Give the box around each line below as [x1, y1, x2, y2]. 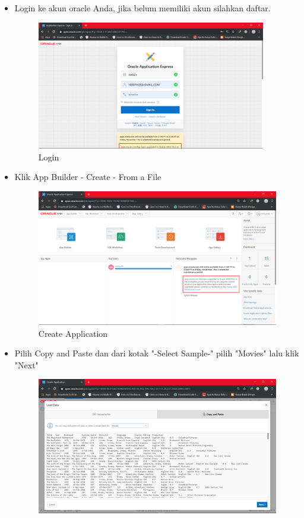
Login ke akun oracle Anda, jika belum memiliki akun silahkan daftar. [14, 2, 271, 14]
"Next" [14, 358, 39, 371]
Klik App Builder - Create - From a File [14, 170, 161, 183]
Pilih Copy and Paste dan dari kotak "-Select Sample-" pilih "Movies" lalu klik [14, 347, 299, 359]
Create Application [38, 327, 108, 339]
